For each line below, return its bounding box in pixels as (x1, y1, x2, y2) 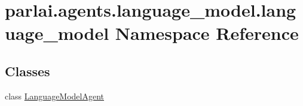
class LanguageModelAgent (5, 89, 105, 102)
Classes (5, 61, 50, 80)
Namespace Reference (115, 21, 299, 45)
